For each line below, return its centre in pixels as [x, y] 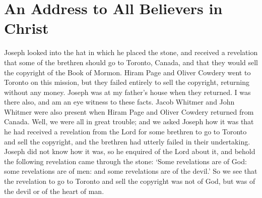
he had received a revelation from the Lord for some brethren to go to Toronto [125, 132]
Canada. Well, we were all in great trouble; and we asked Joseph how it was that [129, 121]
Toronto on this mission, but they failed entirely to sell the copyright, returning [127, 82]
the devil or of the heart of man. [54, 191]
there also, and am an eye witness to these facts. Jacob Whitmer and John [119, 102]
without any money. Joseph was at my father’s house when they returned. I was [127, 92]
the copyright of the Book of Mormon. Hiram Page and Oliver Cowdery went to [127, 72]
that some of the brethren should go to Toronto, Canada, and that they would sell [131, 62]
